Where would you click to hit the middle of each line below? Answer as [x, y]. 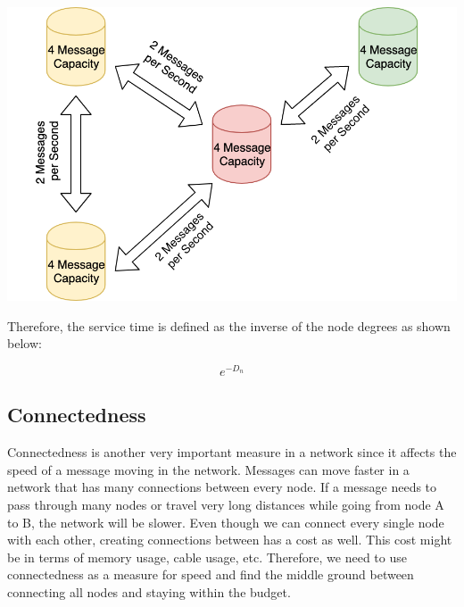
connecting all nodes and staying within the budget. [149, 591]
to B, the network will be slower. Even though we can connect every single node [226, 522]
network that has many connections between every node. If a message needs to [222, 487]
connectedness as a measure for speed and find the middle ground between [211, 574]
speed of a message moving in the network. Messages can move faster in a [208, 469]
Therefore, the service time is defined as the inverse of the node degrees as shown [229, 325]
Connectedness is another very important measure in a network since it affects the [232, 452]
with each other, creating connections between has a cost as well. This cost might [230, 540]
